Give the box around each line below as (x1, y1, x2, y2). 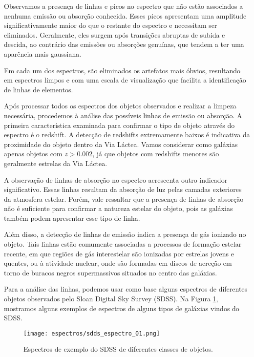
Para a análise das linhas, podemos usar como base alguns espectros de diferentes (4, 284, 248, 294)
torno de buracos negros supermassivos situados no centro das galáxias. (4, 267, 217, 277)
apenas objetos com (4, 148, 63, 159)
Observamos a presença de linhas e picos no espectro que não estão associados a (4, 1, 243, 11)
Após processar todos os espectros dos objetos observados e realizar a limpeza (4, 101, 236, 111)
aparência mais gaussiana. (4, 48, 82, 59)
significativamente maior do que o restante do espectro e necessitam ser (4, 20, 217, 30)
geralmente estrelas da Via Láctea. (4, 158, 107, 168)
